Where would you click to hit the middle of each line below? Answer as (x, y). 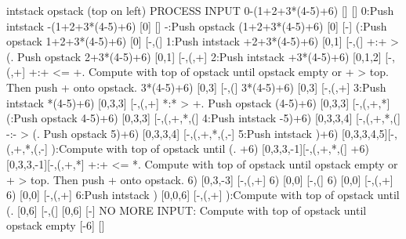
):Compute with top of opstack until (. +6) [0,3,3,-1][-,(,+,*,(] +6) (210, 148)
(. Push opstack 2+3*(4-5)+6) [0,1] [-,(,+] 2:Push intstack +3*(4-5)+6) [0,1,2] (194, 56)
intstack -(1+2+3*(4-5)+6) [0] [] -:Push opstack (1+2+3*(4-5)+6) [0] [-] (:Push (197, 25)
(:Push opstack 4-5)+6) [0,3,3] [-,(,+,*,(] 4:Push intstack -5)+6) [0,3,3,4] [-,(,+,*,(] (203, 118)
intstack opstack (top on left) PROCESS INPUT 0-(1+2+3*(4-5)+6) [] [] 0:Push (200, 10)
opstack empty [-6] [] (56, 225)
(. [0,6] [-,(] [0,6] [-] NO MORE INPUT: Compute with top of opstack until (187, 210)
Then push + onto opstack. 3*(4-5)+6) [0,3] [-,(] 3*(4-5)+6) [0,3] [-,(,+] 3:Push (196, 87)
